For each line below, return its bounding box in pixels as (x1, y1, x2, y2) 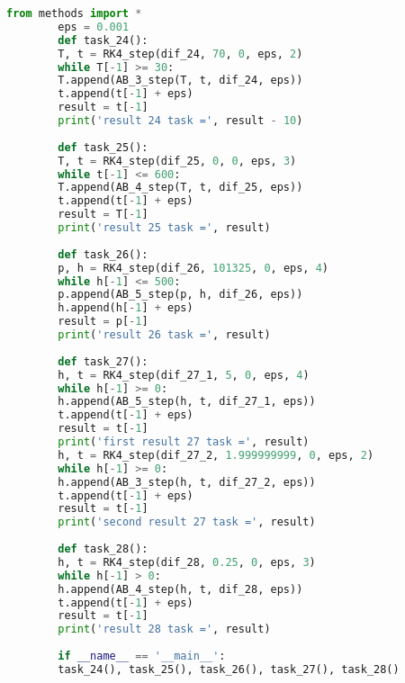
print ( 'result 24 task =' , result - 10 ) (58, 114, 303, 127)
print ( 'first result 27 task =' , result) (58, 436, 310, 448)
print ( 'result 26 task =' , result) (58, 328, 271, 341)
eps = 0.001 (58, 20, 130, 33)
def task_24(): (58, 33, 148, 47)
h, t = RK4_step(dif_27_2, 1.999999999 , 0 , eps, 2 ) (58, 448, 374, 462)
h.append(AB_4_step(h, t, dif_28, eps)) (58, 582, 303, 596)
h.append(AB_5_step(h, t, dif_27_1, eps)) (58, 395, 316, 409)
